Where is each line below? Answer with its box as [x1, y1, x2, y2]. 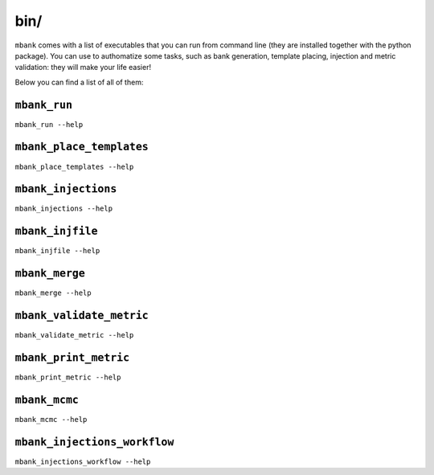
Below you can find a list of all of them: [14, 77, 144, 87]
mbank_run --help [14, 120, 84, 129]
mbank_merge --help [14, 289, 92, 297]
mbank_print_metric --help [14, 373, 121, 382]
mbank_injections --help [14, 204, 113, 213]
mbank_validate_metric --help [14, 330, 134, 340]
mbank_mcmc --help [14, 415, 88, 424]
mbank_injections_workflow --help [14, 457, 151, 466]
